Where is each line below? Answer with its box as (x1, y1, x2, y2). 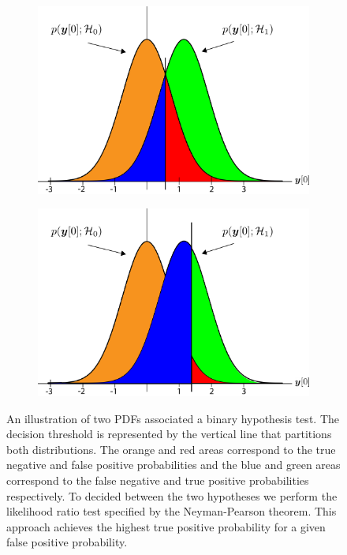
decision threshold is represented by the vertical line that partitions (6, 426, 332, 442)
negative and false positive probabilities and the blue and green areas (6, 456, 341, 473)
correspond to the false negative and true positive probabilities (6, 472, 309, 489)
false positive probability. (6, 534, 128, 550)
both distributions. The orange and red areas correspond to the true (6, 441, 336, 457)
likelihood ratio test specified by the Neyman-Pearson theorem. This (6, 503, 337, 519)
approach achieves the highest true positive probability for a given (6, 518, 326, 534)
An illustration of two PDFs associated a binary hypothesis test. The (6, 410, 339, 426)
